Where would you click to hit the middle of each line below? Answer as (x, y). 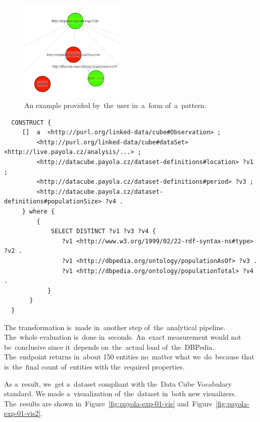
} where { (38, 212)
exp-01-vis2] (22, 413)
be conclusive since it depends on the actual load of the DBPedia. (109, 347)
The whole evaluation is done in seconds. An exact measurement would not (123, 337)
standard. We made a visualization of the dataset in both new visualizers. (120, 393)
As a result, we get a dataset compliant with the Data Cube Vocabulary (118, 383)
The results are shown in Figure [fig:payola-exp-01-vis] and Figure (108, 403)
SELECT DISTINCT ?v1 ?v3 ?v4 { (103, 231)
